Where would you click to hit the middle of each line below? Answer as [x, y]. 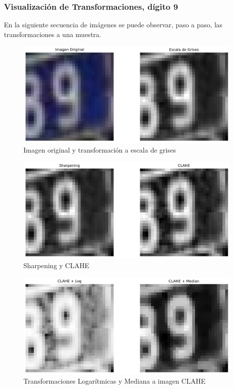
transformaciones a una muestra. [53, 34]
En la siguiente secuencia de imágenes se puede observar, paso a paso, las [113, 25]
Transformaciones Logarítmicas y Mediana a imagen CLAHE [115, 381]
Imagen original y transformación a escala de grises [100, 149]
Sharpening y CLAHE [57, 265]
